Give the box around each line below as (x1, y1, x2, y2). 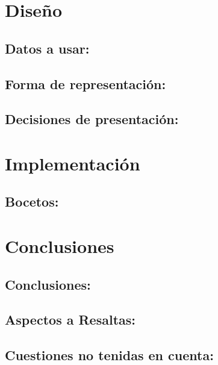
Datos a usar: (5, 39, 90, 57)
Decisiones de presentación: (5, 110, 179, 128)
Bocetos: (5, 192, 59, 211)
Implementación (5, 151, 140, 175)
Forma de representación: (5, 74, 166, 93)
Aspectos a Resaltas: (5, 310, 136, 329)
